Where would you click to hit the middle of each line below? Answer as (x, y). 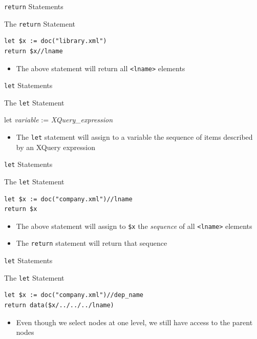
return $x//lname (34, 51)
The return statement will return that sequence (92, 243)
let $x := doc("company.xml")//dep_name (74, 295)
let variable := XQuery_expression (59, 120)
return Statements (34, 6)
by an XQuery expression (56, 147)
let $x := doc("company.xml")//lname (68, 199)
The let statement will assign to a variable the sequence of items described (134, 137)
